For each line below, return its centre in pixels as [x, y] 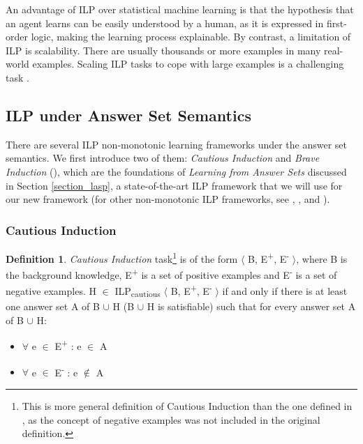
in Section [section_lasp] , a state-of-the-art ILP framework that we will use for [174, 185]
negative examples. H [51, 291]
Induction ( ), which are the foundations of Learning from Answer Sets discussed [176, 171]
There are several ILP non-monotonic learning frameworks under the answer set [177, 144]
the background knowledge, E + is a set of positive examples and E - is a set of [171, 274]
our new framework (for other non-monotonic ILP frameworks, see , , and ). [168, 199]
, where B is [322, 258]
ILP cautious [138, 292]
